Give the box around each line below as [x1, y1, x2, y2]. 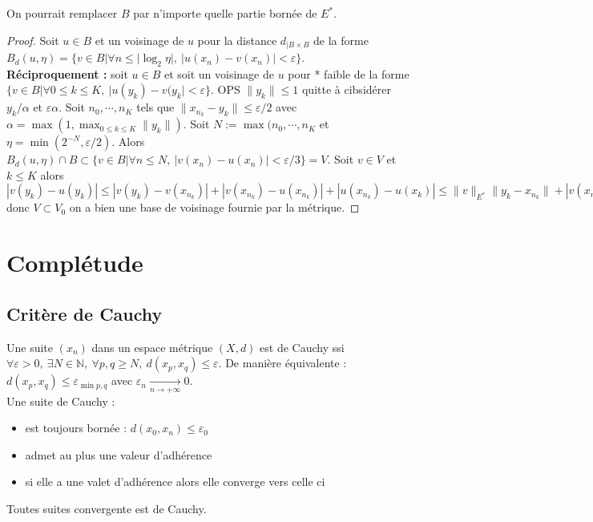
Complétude [6, 246, 143, 279]
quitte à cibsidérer [301, 81, 391, 98]
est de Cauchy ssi [260, 338, 345, 355]
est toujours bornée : [25, 419, 127, 436]
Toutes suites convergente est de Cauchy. [6, 500, 207, 517]
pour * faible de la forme [288, 65, 409, 82]
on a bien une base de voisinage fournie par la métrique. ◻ [69, 199, 360, 216]
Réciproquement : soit [6, 65, 128, 82]
